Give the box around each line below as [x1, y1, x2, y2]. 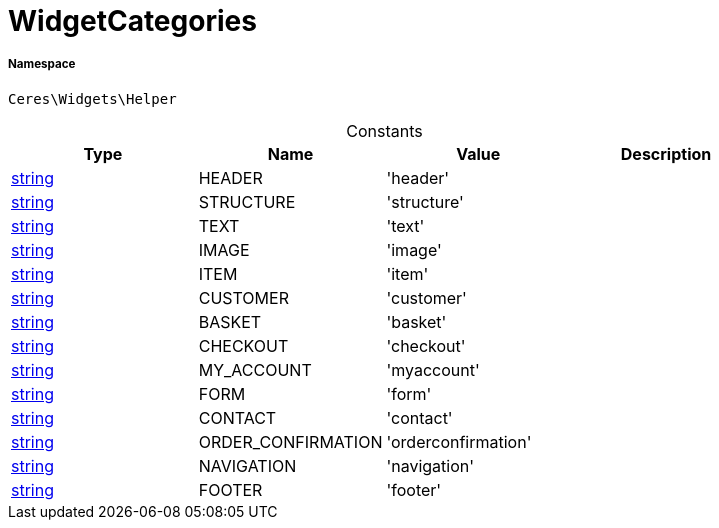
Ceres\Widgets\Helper [8, 90, 177, 107]
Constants [346, 120, 423, 141]
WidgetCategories [8, 4, 257, 38]
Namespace [8, 57, 76, 72]
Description [620, 143, 712, 164]
